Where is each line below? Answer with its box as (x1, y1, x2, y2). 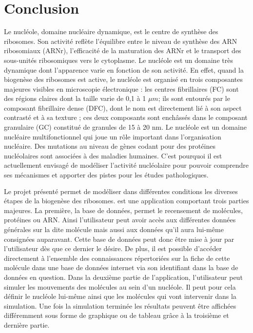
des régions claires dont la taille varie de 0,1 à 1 (4, 93, 146, 103)
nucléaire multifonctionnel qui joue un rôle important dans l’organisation (4, 131, 221, 141)
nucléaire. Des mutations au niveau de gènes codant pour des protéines (4, 141, 215, 151)
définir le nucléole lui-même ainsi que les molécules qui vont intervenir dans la (4, 291, 236, 301)
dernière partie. (4, 319, 50, 330)
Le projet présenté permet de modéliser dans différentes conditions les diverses (4, 186, 238, 196)
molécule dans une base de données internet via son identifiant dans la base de (4, 262, 238, 273)
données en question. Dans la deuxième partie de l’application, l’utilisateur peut (4, 272, 243, 282)
